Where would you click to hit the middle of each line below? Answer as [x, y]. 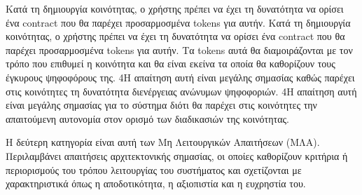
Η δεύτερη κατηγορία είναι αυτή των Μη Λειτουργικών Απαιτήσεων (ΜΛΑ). [163, 142]
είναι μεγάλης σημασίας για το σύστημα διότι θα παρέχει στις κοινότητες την [161, 105]
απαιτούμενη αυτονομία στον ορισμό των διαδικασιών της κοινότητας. [147, 118]
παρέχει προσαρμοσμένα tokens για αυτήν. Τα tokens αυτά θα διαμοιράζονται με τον [179, 49]
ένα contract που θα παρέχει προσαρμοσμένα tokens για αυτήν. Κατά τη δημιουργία [178, 22]
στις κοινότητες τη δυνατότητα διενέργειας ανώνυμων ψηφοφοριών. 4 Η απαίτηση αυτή [181, 91]
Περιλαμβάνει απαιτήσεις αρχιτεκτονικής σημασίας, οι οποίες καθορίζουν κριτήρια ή [177, 155]
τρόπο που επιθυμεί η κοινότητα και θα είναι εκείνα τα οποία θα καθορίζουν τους [170, 63]
